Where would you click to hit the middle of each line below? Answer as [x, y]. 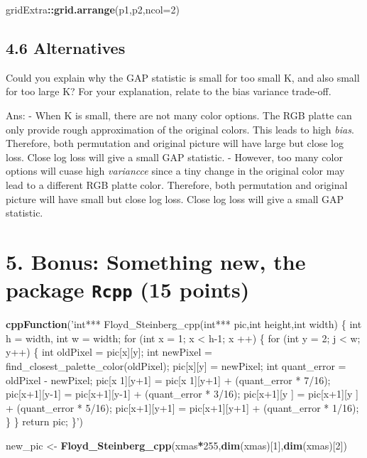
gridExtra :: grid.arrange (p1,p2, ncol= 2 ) [93, 9]
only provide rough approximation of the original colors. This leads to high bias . [180, 129]
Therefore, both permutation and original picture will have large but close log [175, 143]
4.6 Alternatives [66, 47]
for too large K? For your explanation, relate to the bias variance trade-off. [169, 91]
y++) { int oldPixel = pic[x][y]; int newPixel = [109, 352]
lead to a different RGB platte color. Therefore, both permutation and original [177, 184]
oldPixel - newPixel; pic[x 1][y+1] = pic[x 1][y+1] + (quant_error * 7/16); [168, 380]
